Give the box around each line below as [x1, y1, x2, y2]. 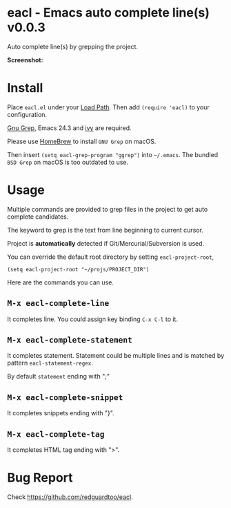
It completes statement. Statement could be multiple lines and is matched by [7, 352, 225, 360]
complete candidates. [7, 212, 69, 221]
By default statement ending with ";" [7, 372, 110, 381]
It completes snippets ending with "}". [7, 409, 115, 417]
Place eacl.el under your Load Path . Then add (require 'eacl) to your [7, 102, 210, 111]
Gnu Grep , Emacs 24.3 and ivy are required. [7, 123, 132, 132]
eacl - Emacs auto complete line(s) [7, 5, 210, 21]
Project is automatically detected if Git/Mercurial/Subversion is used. [7, 239, 205, 247]
